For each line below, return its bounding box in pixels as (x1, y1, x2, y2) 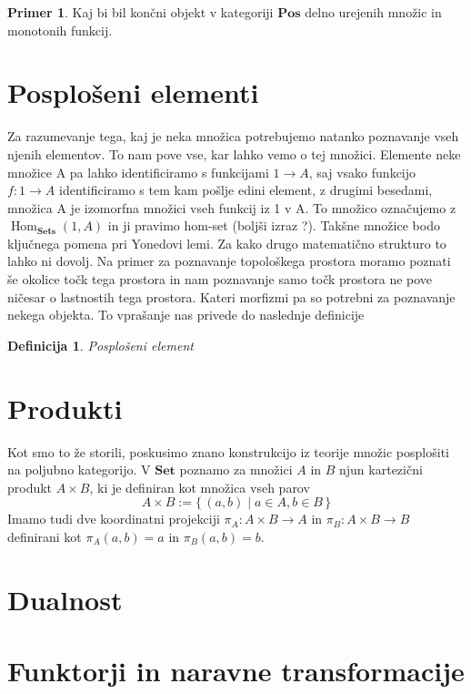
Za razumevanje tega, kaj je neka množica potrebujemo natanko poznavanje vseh (7, 127, 459, 146)
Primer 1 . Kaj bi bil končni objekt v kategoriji (7, 3, 274, 21)
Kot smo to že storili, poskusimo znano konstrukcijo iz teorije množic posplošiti (7, 442, 449, 461)
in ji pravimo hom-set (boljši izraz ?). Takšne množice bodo (107, 216, 440, 235)
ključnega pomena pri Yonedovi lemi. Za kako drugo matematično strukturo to (7, 233, 446, 252)
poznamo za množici (179, 460, 293, 479)
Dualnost (7, 580, 123, 617)
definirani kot (7, 526, 82, 546)
